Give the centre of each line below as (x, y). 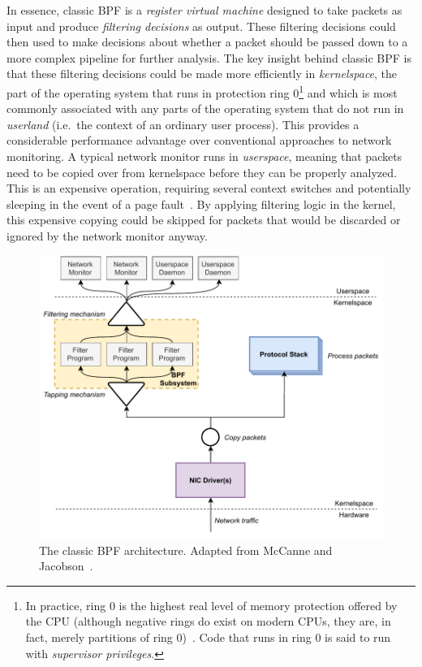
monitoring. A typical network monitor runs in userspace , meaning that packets (205, 156)
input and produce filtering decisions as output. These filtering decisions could (201, 26)
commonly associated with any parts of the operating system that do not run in (205, 108)
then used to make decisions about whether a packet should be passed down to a (207, 42)
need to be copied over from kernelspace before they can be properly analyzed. (202, 172)
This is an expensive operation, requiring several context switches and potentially (209, 188)
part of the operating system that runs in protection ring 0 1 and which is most (202, 91)
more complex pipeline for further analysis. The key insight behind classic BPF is (209, 57)
